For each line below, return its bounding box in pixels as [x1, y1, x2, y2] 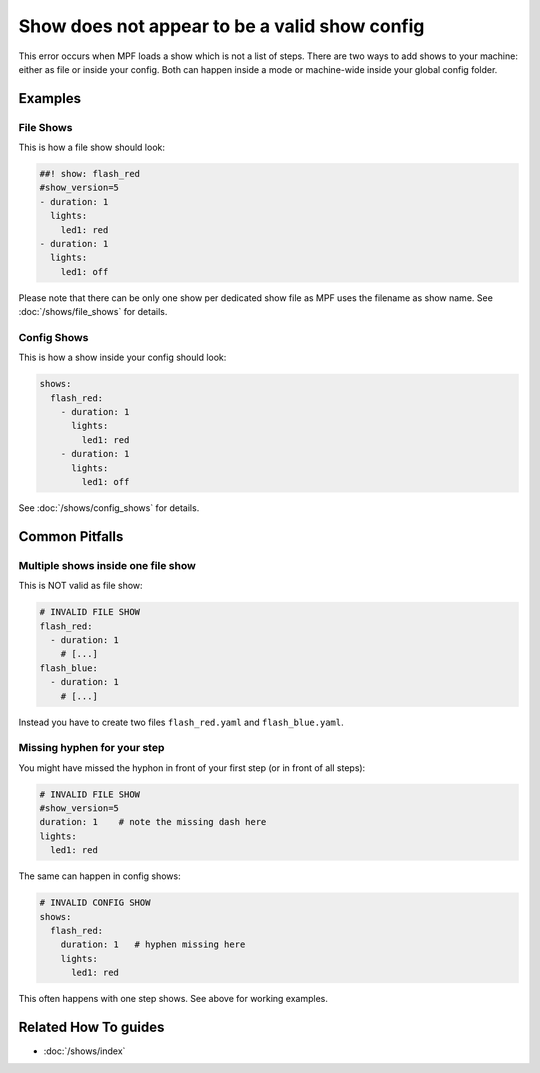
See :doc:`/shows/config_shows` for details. [18, 502, 200, 514]
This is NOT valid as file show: [18, 580, 144, 592]
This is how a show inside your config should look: [18, 351, 227, 364]
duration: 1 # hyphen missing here [60, 939, 246, 950]
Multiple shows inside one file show [18, 558, 197, 572]
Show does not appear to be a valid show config [18, 15, 425, 37]
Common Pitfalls [18, 528, 124, 545]
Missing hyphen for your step [18, 741, 165, 755]
